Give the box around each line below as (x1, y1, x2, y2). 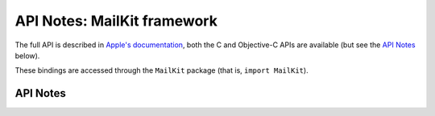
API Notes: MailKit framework (14, 12, 217, 30)
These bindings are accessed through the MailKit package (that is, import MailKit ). (14, 66, 309, 75)
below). (14, 50, 40, 60)
